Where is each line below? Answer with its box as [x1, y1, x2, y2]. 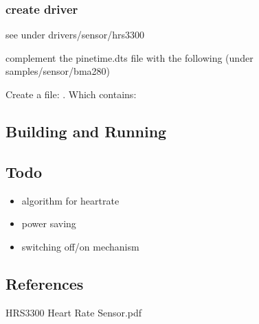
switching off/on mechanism [21, 239, 139, 253]
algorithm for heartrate [21, 193, 120, 207]
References [5, 273, 84, 294]
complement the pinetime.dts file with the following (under [5, 50, 254, 65]
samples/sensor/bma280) [5, 64, 110, 78]
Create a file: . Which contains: [5, 87, 137, 101]
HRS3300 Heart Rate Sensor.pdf [5, 305, 142, 319]
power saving [21, 216, 76, 231]
